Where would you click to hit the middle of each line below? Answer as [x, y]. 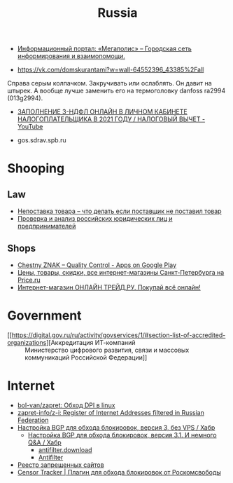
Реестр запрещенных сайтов [61, 465]
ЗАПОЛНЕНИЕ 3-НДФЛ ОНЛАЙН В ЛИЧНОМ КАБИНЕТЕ [102, 112]
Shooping [36, 169]
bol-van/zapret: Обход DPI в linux [66, 405]
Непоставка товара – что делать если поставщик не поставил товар [119, 211]
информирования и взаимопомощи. [71, 56]
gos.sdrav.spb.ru [42, 140]
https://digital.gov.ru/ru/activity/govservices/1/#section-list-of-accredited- [119, 335]
